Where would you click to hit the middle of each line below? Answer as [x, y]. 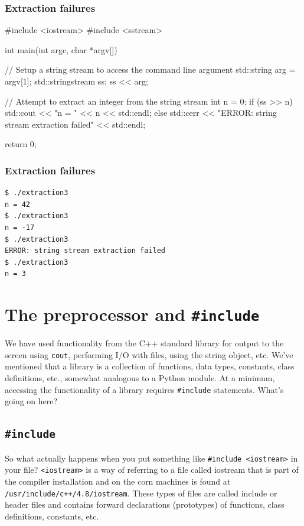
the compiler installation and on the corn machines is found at [118, 481]
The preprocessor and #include [132, 314]
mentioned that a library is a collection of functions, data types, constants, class [150, 366]
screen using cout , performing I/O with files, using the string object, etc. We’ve [149, 354]
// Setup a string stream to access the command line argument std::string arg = [150, 69]
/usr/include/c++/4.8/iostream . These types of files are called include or [141, 493]
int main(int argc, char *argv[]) [61, 49]
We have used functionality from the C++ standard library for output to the [144, 343]
